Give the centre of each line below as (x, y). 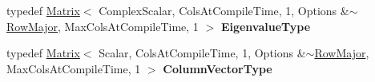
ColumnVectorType (218, 68)
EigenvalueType (266, 26)
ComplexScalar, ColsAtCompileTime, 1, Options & (224, 10)
